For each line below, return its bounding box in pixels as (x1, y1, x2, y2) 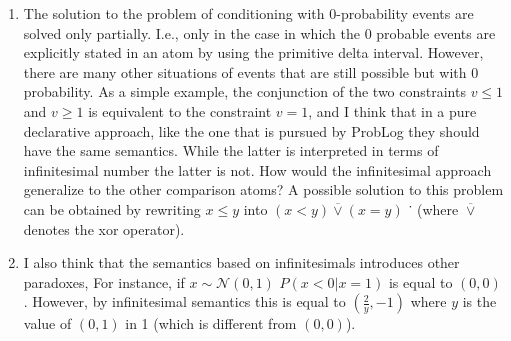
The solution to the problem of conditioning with (23, 3, 325, 23)
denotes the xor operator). (23, 218, 185, 239)
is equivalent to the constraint (88, 100, 272, 121)
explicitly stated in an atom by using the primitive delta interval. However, (23, 42, 484, 63)
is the (462, 291, 497, 312)
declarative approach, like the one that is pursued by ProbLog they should (23, 120, 480, 141)
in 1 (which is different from (125, 313, 297, 334)
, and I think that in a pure (308, 100, 477, 121)
